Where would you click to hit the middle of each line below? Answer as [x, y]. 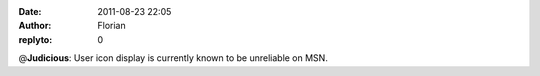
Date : [30, 11]
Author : [35, 26]
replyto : [35, 39]
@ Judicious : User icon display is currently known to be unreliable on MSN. [173, 58]
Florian [111, 26]
